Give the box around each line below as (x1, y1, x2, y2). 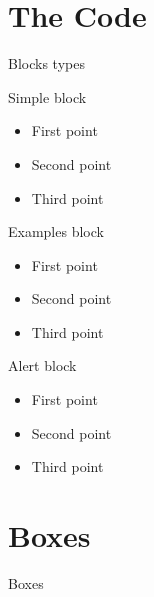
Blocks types (8, 53, 85, 74)
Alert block (8, 355, 77, 376)
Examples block (8, 221, 104, 242)
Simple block (8, 86, 87, 107)
